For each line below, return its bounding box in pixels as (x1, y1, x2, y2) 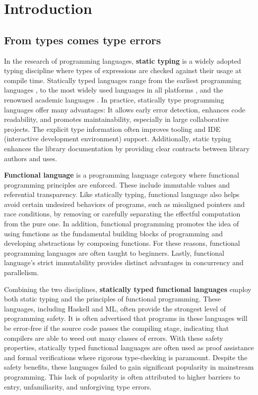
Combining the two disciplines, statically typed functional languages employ (4, 284, 252, 294)
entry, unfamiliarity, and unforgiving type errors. (4, 381, 152, 392)
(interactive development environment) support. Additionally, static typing (4, 133, 231, 144)
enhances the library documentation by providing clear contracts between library (4, 143, 250, 153)
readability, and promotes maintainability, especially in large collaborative (4, 114, 229, 124)
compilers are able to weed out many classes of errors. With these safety (4, 332, 223, 343)
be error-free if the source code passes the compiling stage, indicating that (4, 323, 229, 333)
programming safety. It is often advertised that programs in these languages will (4, 313, 248, 323)
